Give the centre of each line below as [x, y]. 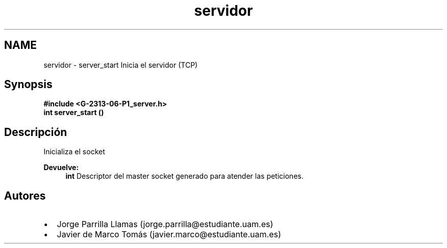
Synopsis [28, 85]
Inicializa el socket [74, 152]
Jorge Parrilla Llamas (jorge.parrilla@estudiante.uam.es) [165, 224]
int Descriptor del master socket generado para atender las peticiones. [184, 176]
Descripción [36, 132]
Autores [25, 196]
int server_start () [74, 113]
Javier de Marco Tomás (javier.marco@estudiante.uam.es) [169, 235]
